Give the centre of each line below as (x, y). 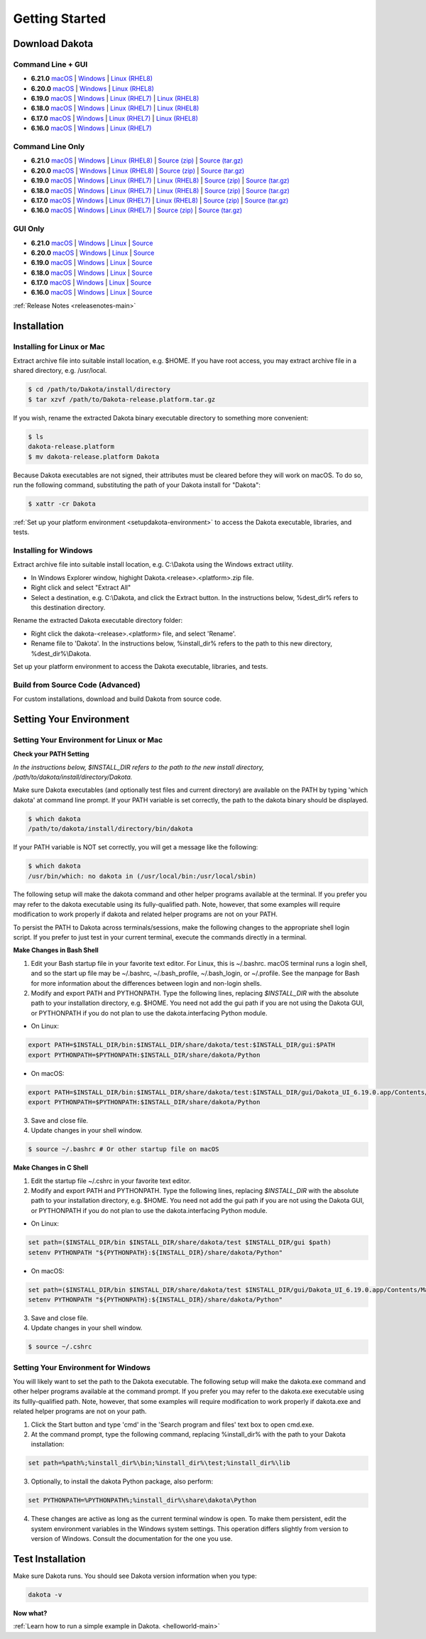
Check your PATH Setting (51, 754)
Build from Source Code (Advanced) (77, 685)
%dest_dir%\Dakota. (61, 653)
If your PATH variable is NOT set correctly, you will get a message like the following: (136, 847)
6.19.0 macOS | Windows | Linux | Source (92, 263)
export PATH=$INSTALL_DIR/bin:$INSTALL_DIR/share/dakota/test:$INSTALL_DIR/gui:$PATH (181, 1045)
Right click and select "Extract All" (81, 588)
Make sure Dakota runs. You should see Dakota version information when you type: (135, 1576)
